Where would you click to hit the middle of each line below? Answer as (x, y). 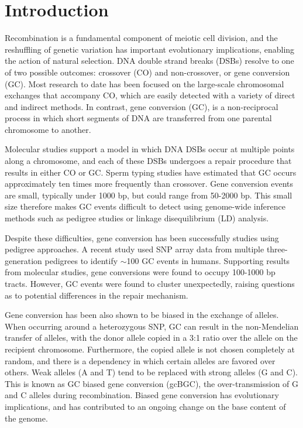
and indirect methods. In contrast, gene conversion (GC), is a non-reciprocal (142, 106)
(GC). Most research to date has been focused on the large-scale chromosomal (144, 83)
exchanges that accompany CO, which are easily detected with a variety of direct (150, 95)
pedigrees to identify (81, 260)
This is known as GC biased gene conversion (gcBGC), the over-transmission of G (152, 383)
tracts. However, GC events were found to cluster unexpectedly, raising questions (150, 283)
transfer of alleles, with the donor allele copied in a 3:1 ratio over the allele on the (151, 338)
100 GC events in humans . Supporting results (208, 260)
